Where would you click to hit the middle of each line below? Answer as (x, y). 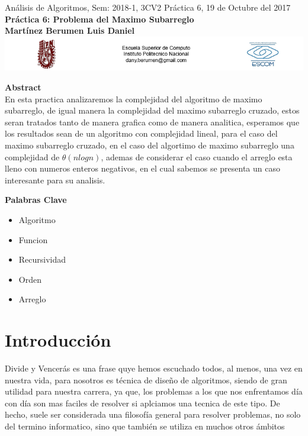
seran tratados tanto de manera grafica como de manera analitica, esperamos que (152, 122)
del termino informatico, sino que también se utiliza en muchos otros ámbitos (145, 426)
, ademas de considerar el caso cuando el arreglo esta (197, 156)
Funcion (33, 239)
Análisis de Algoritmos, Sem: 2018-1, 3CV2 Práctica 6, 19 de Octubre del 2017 (148, 7)
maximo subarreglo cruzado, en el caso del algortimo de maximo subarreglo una (150, 145)
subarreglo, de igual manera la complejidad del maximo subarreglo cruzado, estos (152, 110)
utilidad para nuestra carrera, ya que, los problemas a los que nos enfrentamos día (154, 391)
